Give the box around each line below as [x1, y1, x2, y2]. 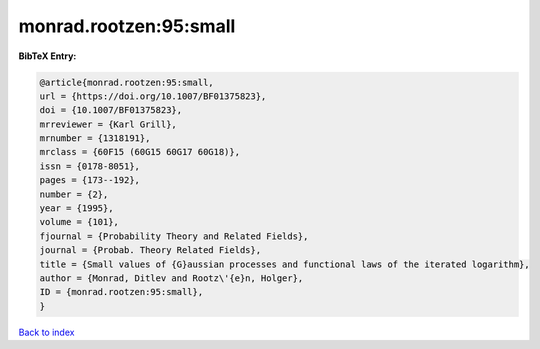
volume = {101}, [39, 216, 120, 228]
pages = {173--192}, [39, 175, 140, 186]
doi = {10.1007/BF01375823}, [39, 105, 183, 116]
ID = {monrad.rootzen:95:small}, [39, 286, 204, 298]
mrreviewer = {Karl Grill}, [39, 118, 177, 130]
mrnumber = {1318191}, [39, 133, 151, 144]
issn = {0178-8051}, [39, 160, 140, 172]
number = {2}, [39, 188, 109, 200]
